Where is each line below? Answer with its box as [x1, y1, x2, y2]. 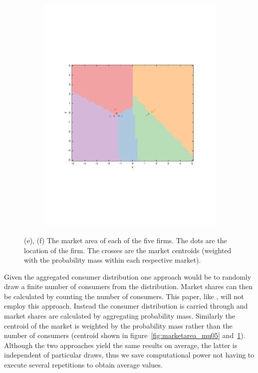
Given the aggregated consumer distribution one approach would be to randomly [4, 271, 252, 282]
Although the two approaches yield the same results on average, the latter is [4, 340, 238, 350]
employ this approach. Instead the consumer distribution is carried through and [4, 301, 248, 311]
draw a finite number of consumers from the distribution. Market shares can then [4, 281, 253, 292]
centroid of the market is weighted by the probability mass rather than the [4, 320, 233, 331]
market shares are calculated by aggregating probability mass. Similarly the [4, 311, 235, 321]
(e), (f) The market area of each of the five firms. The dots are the [24, 235, 227, 245]
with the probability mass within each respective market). [24, 255, 201, 265]
